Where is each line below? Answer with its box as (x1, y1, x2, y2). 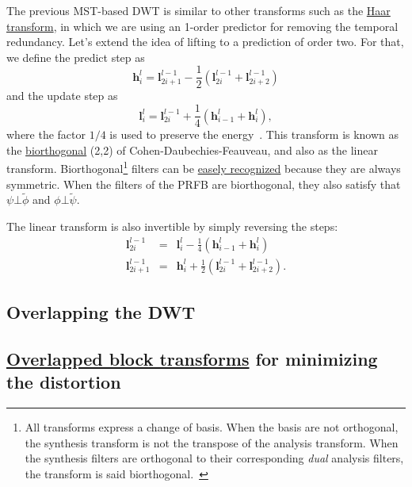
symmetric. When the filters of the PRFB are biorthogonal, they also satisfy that (6, 175, 401, 192)
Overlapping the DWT (6, 299, 196, 324)
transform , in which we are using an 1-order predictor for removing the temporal (6, 17, 399, 34)
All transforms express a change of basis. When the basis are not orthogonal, (25, 418, 399, 435)
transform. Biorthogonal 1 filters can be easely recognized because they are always (6, 158, 401, 176)
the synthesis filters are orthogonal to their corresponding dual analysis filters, (25, 450, 404, 466)
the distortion (6, 370, 121, 394)
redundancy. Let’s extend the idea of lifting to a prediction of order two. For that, (6, 33, 404, 50)
